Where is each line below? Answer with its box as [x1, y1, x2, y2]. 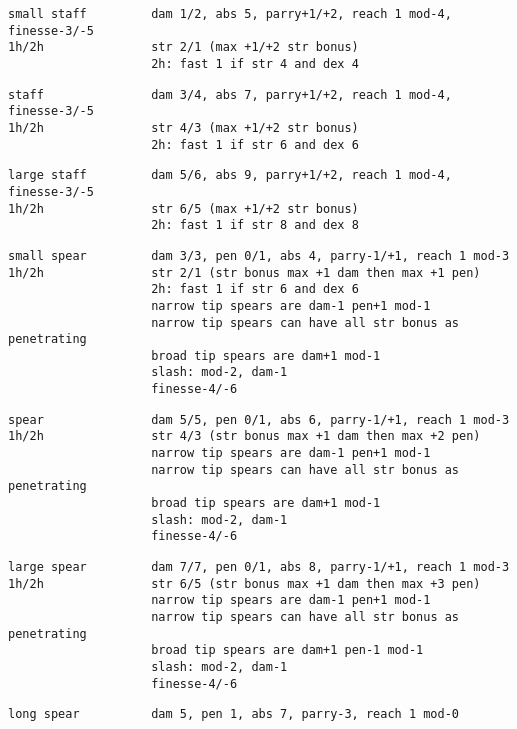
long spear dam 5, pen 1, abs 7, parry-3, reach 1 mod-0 [8, 707, 460, 722]
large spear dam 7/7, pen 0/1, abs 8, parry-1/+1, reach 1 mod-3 [8, 560, 510, 575]
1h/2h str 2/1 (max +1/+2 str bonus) [8, 40, 359, 55]
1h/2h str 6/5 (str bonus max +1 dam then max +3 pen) [8, 576, 481, 591]
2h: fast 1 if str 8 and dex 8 [151, 218, 359, 233]
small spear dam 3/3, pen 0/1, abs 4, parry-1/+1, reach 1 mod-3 [8, 248, 510, 263]
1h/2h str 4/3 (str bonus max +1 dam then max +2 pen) [8, 429, 481, 444]
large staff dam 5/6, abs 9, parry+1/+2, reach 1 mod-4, [8, 168, 452, 183]
